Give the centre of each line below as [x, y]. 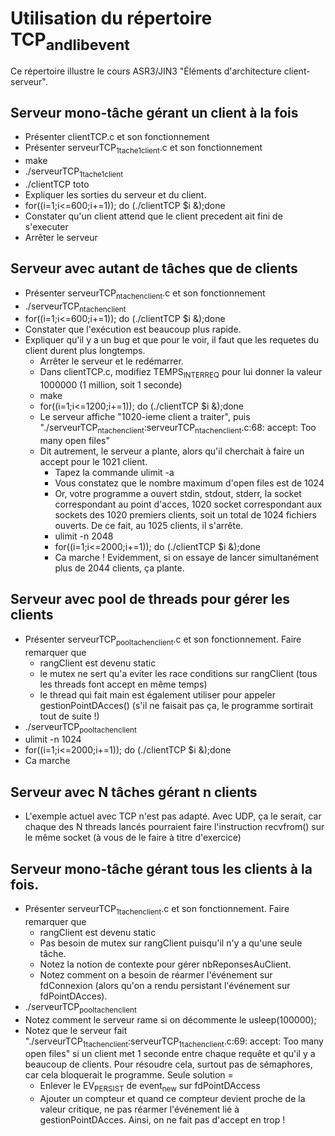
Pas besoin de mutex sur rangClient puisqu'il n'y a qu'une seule [171, 943]
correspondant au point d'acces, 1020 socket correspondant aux [188, 504]
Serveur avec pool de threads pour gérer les [150, 599]
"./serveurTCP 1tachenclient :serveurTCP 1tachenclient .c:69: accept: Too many [174, 1042]
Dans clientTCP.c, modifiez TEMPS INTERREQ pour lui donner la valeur [181, 373]
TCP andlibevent [70, 41]
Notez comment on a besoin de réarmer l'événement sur [156, 974]
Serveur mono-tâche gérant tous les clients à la [161, 868]
